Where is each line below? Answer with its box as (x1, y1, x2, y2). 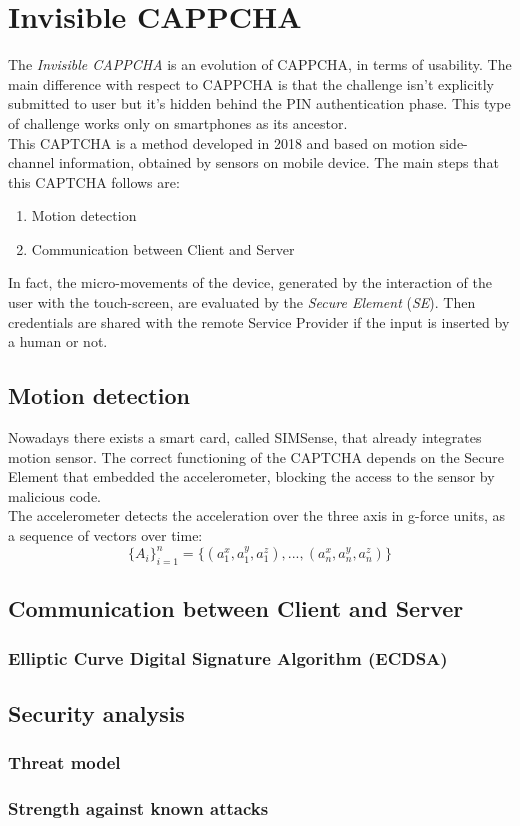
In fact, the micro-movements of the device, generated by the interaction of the (8, 272, 492, 293)
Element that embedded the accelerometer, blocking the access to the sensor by (8, 466, 495, 487)
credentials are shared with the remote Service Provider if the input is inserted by (8, 311, 510, 332)
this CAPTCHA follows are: (8, 171, 180, 192)
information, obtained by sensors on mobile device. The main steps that (58, 152, 499, 173)
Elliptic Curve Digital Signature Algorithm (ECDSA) (8, 645, 448, 670)
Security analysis (8, 697, 185, 728)
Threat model (8, 750, 121, 775)
